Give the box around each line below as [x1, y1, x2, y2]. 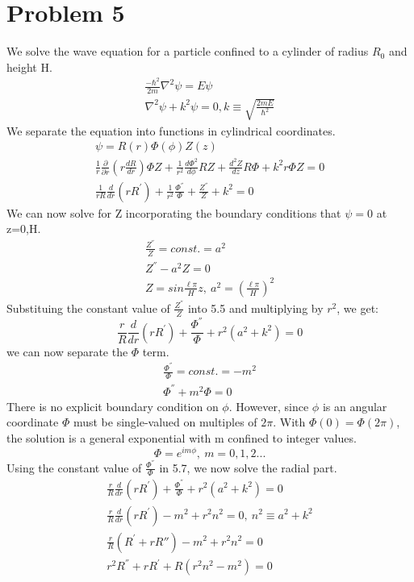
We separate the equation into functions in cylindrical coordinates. [6, 122, 336, 139]
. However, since [228, 397, 309, 414]
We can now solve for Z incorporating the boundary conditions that [6, 204, 341, 221]
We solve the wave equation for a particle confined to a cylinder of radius [6, 43, 369, 60]
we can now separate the [6, 343, 128, 360]
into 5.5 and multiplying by [187, 299, 324, 316]
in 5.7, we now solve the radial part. [159, 459, 337, 476]
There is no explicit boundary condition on [6, 397, 219, 414]
